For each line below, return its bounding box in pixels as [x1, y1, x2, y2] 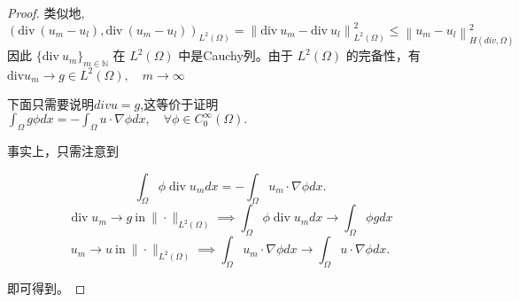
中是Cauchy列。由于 [178, 46, 293, 65]
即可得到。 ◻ [7, 278, 86, 297]
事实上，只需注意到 [7, 141, 119, 159]
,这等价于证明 [140, 94, 219, 112]
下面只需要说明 [7, 94, 94, 112]
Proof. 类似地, [7, 4, 85, 21]
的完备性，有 [345, 46, 421, 65]
